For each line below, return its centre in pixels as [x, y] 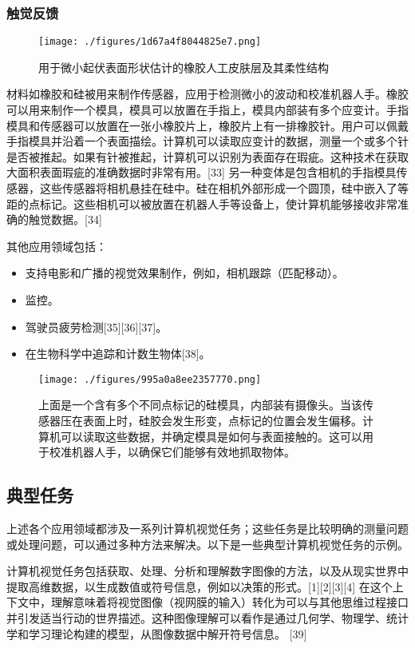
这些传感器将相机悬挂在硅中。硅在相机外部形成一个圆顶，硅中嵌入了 [218, 188]
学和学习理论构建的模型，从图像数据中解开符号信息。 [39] [157, 633]
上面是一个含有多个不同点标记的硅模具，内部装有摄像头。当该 [200, 405]
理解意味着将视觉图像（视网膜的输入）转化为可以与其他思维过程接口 [229, 602]
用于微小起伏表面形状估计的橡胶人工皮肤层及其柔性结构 [184, 67]
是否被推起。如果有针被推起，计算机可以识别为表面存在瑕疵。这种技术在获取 [207, 156]
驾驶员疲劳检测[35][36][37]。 [96, 326]
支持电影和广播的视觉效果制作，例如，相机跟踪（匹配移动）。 [184, 273]
